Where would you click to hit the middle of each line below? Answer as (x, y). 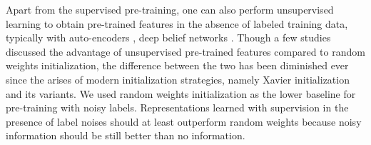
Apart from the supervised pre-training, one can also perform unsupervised (170, 9)
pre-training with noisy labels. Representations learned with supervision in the (177, 107)
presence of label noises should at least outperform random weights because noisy (184, 121)
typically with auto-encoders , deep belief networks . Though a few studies (168, 37)
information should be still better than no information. (126, 135)
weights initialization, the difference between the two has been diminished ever (177, 65)
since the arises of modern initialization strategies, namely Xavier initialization (178, 79)
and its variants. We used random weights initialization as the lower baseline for (181, 93)
